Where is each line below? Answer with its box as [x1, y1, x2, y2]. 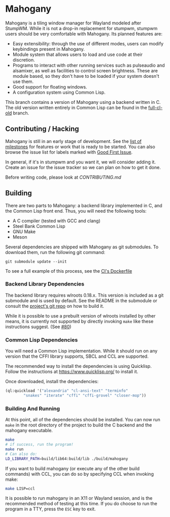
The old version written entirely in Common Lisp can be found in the [5, 104, 147, 110]
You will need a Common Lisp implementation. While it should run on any [5, 348, 158, 354]
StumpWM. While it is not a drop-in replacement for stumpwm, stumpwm [5, 25, 158, 31]
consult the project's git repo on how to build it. [5, 303, 105, 309]
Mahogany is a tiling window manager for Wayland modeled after [5, 20, 141, 26]
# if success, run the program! [5, 442, 74, 447]
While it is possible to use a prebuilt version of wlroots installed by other [5, 312, 156, 319]
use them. [12, 78, 34, 84]
